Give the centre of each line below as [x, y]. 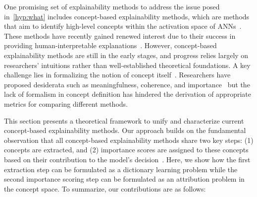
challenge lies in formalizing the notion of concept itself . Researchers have [117, 75]
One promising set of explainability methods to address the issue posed [112, 6]
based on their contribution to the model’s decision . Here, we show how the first [127, 159]
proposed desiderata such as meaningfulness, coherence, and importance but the [127, 84]
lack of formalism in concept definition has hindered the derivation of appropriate [128, 94]
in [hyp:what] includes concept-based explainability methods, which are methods [127, 16]
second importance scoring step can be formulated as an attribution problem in [124, 179]
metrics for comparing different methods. [66, 103]
